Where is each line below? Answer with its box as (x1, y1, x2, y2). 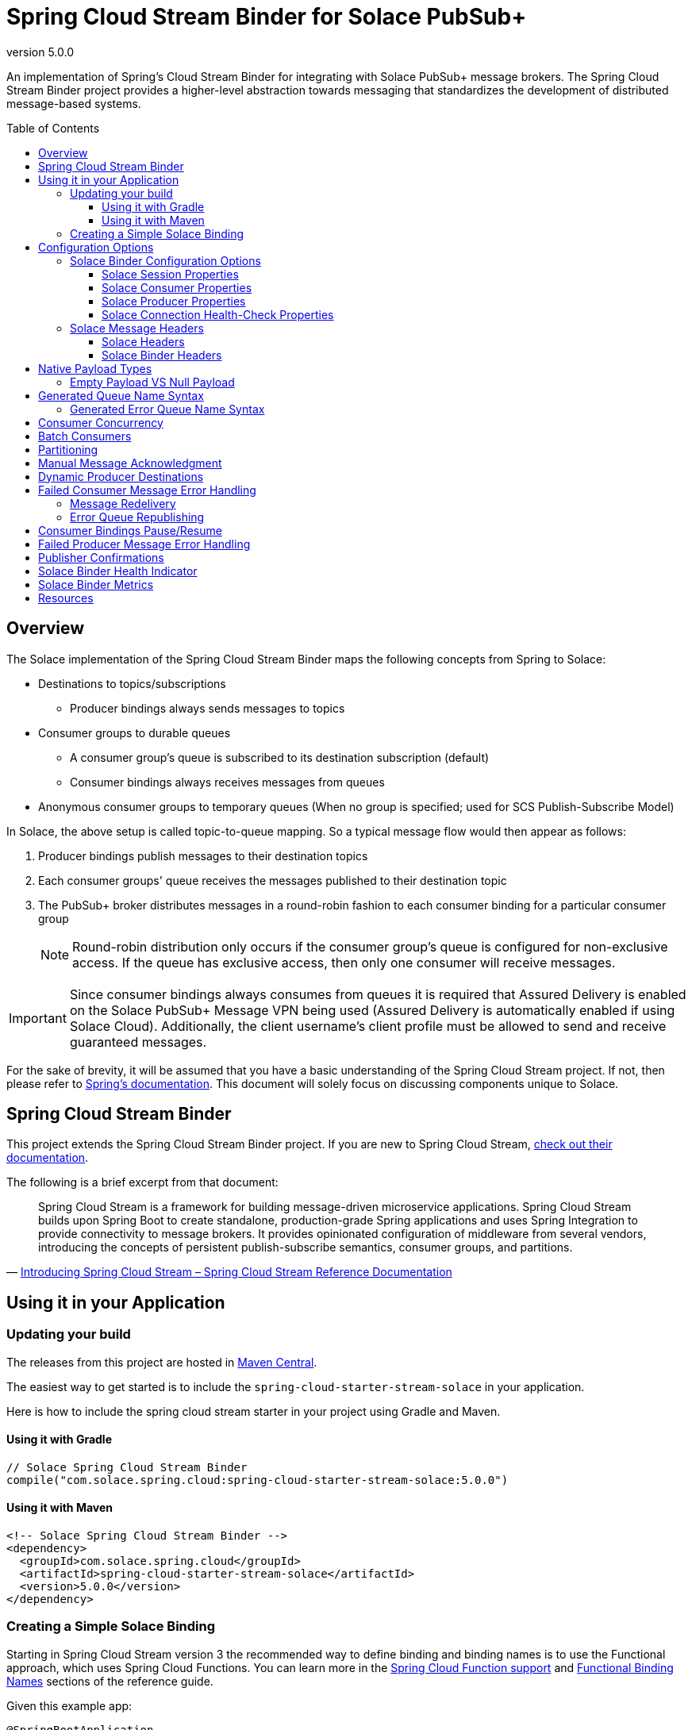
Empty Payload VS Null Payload (70, 375, 235, 389)
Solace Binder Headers (102, 348, 222, 362)
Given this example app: (6, 1698, 133, 1713)
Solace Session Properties (102, 267, 239, 281)
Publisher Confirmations (38, 550, 164, 564)
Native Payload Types (38, 361, 152, 375)
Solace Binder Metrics (38, 577, 154, 591)
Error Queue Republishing (70, 509, 205, 524)
